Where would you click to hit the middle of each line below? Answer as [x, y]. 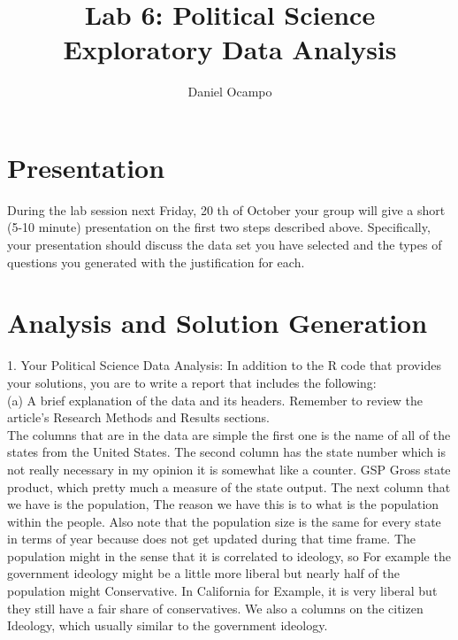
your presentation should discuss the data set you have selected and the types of [225, 245]
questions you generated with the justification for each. [156, 262]
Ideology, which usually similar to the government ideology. [168, 625]
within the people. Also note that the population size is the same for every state [224, 521]
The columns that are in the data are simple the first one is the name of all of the [229, 434]
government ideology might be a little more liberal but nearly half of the [203, 573]
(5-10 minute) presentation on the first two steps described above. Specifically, [219, 227]
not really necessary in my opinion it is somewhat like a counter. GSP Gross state [229, 469]
